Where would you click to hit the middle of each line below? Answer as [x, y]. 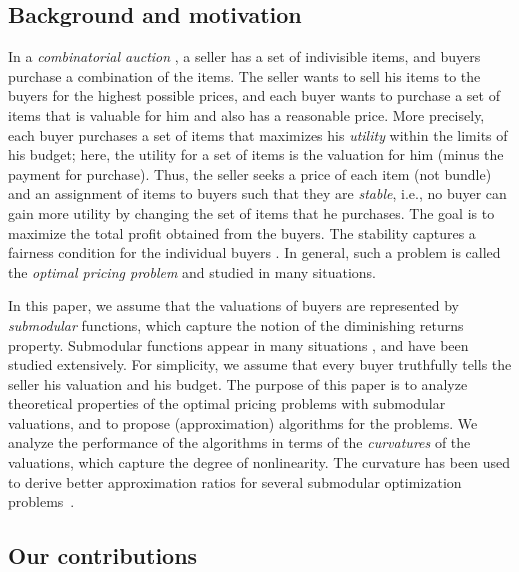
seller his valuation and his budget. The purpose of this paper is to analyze [238, 383]
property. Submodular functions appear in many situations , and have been [238, 344]
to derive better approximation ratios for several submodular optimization [235, 481]
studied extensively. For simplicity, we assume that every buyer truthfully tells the [260, 364]
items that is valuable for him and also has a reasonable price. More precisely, [246, 114]
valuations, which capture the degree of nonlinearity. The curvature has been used [259, 462]
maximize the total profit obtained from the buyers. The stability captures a [242, 232]
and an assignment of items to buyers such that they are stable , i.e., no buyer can [257, 193]
